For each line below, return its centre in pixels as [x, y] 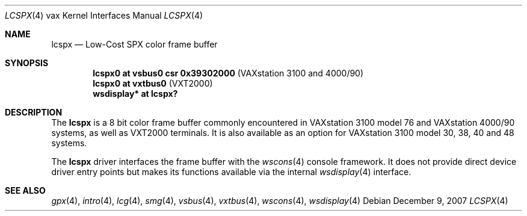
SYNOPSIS [27, 63]
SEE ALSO [25, 190]
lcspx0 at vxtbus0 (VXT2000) [153, 83]
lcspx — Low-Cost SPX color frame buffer [134, 44]
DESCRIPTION [34, 112]
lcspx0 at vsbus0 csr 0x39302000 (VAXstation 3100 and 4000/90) [228, 73]
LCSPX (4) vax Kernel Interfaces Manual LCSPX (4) [104, 15]
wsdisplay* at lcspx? [135, 94]
